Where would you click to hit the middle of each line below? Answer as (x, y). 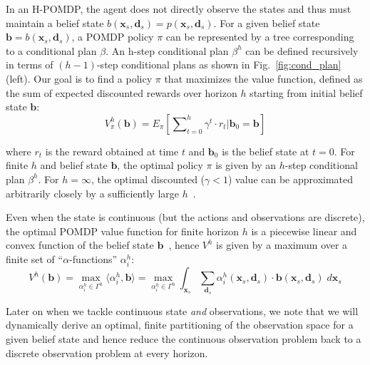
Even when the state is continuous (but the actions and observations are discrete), (185, 217)
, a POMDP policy (113, 37)
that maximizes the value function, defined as (263, 78)
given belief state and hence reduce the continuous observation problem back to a (184, 338)
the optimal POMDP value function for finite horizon (122, 231)
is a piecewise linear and (304, 231)
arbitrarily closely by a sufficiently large (92, 193)
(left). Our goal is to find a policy (79, 78)
